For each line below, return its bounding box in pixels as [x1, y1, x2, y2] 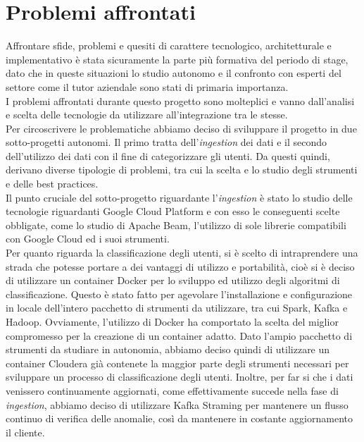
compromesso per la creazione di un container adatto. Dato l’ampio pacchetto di [6, 328, 353, 343]
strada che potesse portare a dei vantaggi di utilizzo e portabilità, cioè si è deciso [6, 259, 355, 274]
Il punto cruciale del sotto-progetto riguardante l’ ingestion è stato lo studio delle [6, 190, 353, 204]
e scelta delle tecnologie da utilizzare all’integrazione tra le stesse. [6, 107, 288, 122]
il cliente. [6, 424, 45, 439]
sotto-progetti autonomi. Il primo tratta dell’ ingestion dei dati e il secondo [6, 135, 327, 149]
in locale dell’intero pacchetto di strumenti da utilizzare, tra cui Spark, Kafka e [6, 300, 348, 315]
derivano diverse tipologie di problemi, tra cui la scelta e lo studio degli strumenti [6, 162, 358, 177]
